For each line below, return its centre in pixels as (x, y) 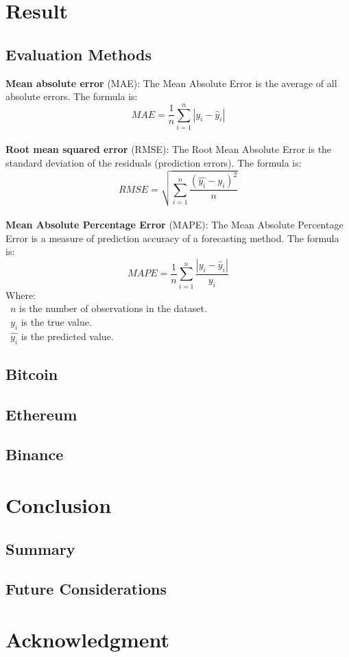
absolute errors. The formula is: (72, 96)
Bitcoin (32, 373)
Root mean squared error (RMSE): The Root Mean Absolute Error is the (169, 149)
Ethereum (41, 414)
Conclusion (59, 505)
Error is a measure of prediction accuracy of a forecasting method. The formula (172, 238)
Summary (40, 548)
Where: (21, 295)
